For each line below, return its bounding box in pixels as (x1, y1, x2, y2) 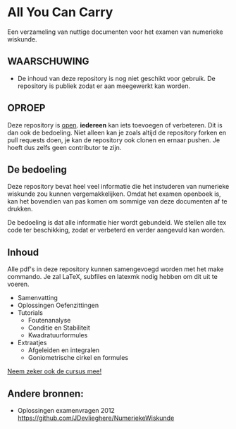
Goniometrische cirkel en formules (27, 354, 129, 362)
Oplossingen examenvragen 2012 (17, 406, 115, 414)
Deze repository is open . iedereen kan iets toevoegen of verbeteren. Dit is (7, 120, 223, 129)
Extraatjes (17, 339, 47, 347)
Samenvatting (17, 294, 58, 302)
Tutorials (17, 309, 44, 317)
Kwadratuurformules (27, 331, 88, 340)
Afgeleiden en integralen (27, 346, 100, 354)
